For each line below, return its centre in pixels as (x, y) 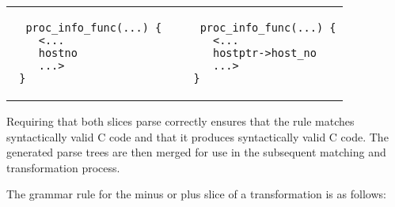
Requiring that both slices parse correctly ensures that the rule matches (180, 121)
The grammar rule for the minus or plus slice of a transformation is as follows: (196, 194)
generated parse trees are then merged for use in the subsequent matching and (196, 152)
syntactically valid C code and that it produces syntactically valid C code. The (197, 136)
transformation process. (63, 167)
